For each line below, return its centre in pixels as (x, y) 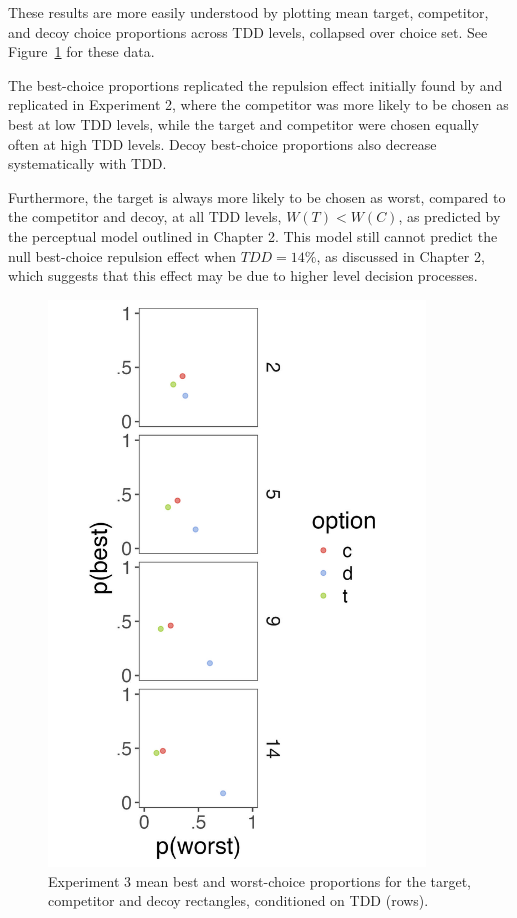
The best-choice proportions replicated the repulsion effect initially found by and (255, 84)
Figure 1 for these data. (81, 51)
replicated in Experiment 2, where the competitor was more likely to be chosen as (258, 104)
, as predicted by (449, 216)
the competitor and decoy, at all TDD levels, (145, 216)
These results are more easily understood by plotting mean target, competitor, (248, 12)
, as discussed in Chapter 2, (400, 255)
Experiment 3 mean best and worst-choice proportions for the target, (259, 880)
